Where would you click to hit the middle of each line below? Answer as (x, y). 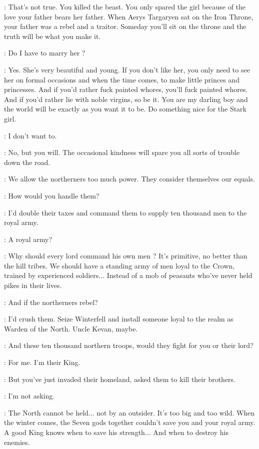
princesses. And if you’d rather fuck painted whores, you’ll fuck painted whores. (126, 89)
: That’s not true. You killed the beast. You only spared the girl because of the (125, 6)
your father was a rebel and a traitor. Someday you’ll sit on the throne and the (125, 26)
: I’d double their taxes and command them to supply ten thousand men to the (125, 212)
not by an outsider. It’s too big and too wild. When (176, 412)
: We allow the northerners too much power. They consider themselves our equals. (129, 179)
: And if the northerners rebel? (51, 302)
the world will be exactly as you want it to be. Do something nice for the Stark (125, 109)
